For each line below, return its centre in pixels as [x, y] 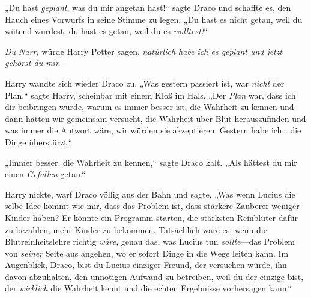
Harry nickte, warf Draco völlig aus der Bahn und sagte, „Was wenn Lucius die [150, 194]
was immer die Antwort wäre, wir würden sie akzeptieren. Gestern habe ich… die [153, 130]
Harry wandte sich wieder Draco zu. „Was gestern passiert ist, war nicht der [145, 83]
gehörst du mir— [36, 63]
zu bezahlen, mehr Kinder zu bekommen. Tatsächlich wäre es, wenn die [136, 229]
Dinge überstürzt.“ [39, 141]
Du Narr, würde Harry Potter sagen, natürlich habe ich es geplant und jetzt [144, 51]
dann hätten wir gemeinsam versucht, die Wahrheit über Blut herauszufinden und [155, 118]
